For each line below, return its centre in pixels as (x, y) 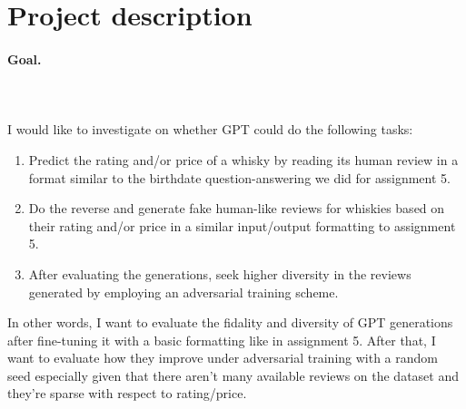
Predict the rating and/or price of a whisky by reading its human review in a (243, 159)
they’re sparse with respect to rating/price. (127, 393)
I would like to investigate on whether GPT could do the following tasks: (210, 129)
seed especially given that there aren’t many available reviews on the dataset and (233, 375)
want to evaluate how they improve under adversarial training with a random (223, 358)
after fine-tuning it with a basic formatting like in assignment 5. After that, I (222, 340)
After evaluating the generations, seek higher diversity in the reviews (220, 273)
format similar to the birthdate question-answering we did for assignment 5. (239, 177)
